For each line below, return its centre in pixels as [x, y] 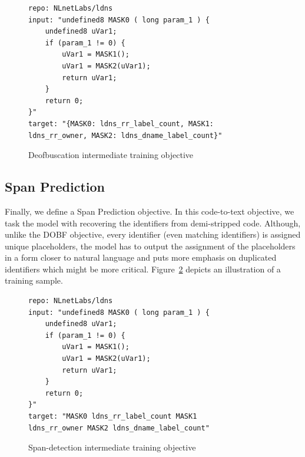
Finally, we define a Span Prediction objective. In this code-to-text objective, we [150, 211]
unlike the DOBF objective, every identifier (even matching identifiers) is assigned [153, 234]
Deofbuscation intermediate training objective [111, 155]
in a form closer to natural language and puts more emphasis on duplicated [141, 257]
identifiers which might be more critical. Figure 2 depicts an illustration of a [143, 269]
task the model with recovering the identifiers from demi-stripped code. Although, [153, 223]
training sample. [34, 280]
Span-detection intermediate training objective [112, 447]
